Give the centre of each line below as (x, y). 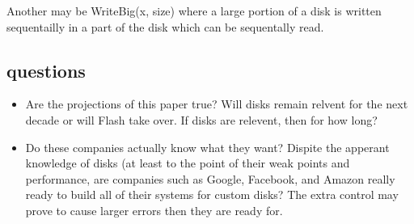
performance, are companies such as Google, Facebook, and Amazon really (210, 178)
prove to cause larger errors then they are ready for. (154, 210)
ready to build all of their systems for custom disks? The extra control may (212, 194)
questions (46, 70)
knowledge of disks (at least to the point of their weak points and (188, 163)
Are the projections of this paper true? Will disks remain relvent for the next (217, 104)
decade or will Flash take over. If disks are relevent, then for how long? (201, 119)
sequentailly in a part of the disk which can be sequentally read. (165, 26)
